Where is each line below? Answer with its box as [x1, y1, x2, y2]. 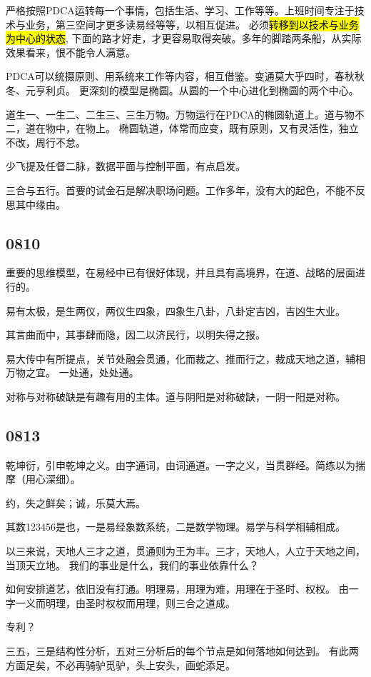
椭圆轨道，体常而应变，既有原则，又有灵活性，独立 [118, 121, 359, 136]
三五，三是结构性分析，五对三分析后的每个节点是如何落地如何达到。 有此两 [6, 643, 359, 658]
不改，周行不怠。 [6, 134, 86, 149]
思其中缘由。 [6, 196, 66, 211]
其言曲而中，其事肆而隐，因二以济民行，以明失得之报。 [6, 327, 265, 342]
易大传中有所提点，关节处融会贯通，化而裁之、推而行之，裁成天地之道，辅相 [6, 351, 365, 366]
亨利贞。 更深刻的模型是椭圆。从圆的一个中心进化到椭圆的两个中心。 [35, 82, 359, 97]
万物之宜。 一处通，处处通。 [6, 365, 139, 380]
